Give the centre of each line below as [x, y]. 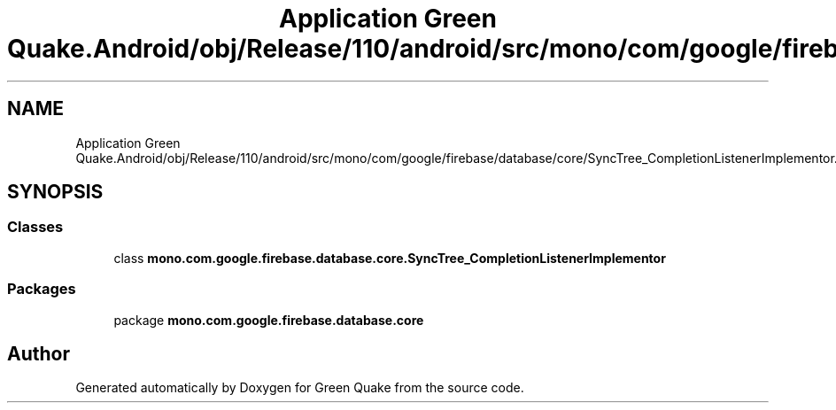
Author [39, 353]
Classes [35, 227]
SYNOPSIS [55, 192]
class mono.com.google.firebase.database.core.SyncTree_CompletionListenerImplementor [390, 258]
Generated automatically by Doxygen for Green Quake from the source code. [300, 388]
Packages [42, 289]
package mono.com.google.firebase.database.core [269, 320]
